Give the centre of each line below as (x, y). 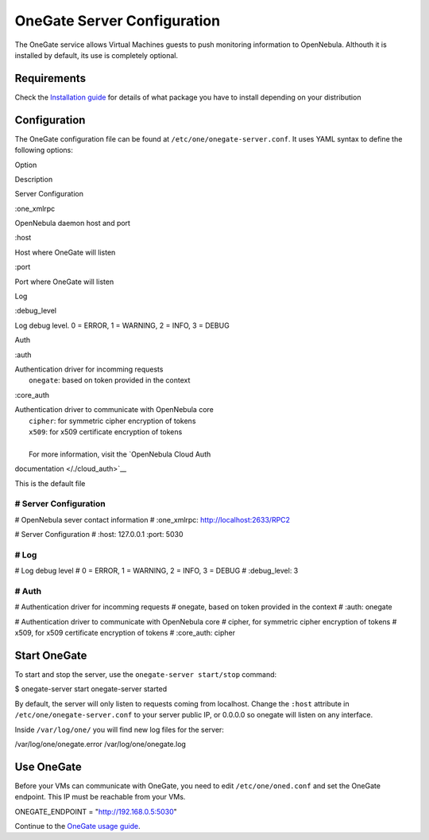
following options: (44, 150)
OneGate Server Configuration (118, 21)
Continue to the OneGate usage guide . (77, 826)
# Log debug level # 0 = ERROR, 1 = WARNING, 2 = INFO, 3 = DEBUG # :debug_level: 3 (157, 571)
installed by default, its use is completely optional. (97, 55)
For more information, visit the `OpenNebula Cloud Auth (120, 454)
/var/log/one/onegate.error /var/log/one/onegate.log (100, 744)
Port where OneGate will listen (64, 282)
